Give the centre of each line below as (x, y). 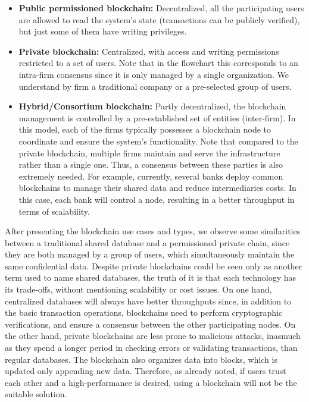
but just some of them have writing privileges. (103, 31)
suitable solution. (36, 394)
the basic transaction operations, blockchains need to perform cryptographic (144, 313)
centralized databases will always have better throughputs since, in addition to (148, 301)
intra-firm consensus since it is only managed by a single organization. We (154, 74)
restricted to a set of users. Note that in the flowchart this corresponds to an (158, 63)
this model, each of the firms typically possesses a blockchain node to (145, 129)
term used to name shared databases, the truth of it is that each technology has (150, 277)
